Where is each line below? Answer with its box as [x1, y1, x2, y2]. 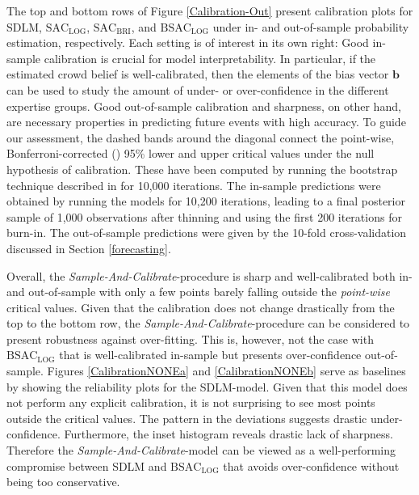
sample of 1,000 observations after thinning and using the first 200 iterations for [6, 208, 402, 225]
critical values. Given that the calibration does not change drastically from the [6, 298, 395, 315]
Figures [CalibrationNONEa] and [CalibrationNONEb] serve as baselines [47, 362, 406, 379]
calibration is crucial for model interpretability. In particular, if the [44, 49, 376, 66]
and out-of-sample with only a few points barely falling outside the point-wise [6, 283, 390, 300]
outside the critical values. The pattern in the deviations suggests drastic [6, 409, 367, 426]
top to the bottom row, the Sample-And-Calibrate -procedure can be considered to [6, 315, 410, 332]
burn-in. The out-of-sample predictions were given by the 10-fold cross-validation [6, 224, 407, 241]
